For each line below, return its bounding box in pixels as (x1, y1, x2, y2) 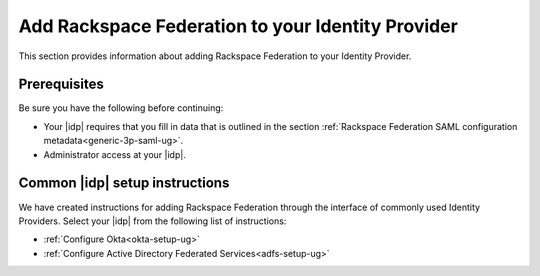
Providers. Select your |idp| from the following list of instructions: (18, 215, 287, 227)
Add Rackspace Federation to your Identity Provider (18, 15, 459, 37)
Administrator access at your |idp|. (43, 148, 187, 160)
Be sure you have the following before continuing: (18, 102, 224, 114)
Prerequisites (18, 76, 104, 93)
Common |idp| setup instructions (18, 175, 230, 192)
